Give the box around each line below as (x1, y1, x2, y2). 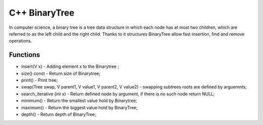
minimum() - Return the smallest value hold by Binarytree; (21, 98, 137, 104)
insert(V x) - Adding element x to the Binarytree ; (21, 63, 119, 69)
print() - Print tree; (21, 77, 58, 83)
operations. (9, 38, 32, 44)
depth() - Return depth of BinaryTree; (21, 111, 96, 117)
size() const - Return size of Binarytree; (21, 70, 101, 76)
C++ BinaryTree (9, 7, 75, 18)
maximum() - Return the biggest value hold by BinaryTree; (21, 104, 138, 110)
